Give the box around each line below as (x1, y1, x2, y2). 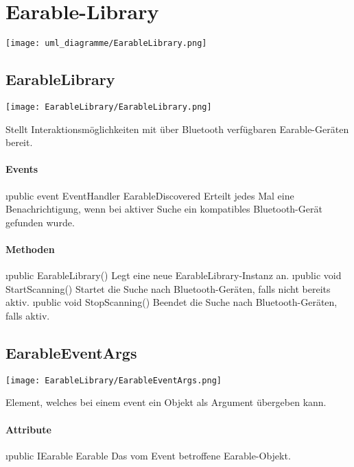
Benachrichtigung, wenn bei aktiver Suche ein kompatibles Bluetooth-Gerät (5, 202, 322, 216)
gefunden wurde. (5, 215, 75, 229)
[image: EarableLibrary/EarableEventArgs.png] (5, 375, 222, 385)
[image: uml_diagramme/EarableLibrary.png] (5, 38, 207, 49)
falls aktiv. (5, 308, 50, 322)
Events (5, 162, 38, 176)
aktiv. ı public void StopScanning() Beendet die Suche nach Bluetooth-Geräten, (5, 295, 338, 309)
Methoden (5, 242, 55, 256)
